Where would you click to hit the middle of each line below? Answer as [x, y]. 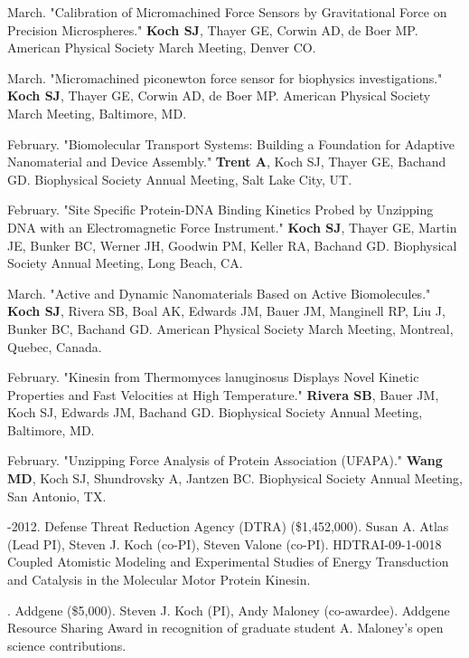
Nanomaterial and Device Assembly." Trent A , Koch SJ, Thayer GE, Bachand [227, 162]
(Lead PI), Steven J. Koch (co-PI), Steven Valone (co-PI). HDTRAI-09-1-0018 [225, 544]
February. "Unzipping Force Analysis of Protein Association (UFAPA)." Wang [225, 460]
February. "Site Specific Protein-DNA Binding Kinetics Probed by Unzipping [220, 210]
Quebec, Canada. [55, 346]
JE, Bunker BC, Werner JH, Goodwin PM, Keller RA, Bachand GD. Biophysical [232, 245]
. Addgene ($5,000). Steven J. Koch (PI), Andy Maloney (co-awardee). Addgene [229, 610]
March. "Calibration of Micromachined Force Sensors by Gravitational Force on [227, 12]
